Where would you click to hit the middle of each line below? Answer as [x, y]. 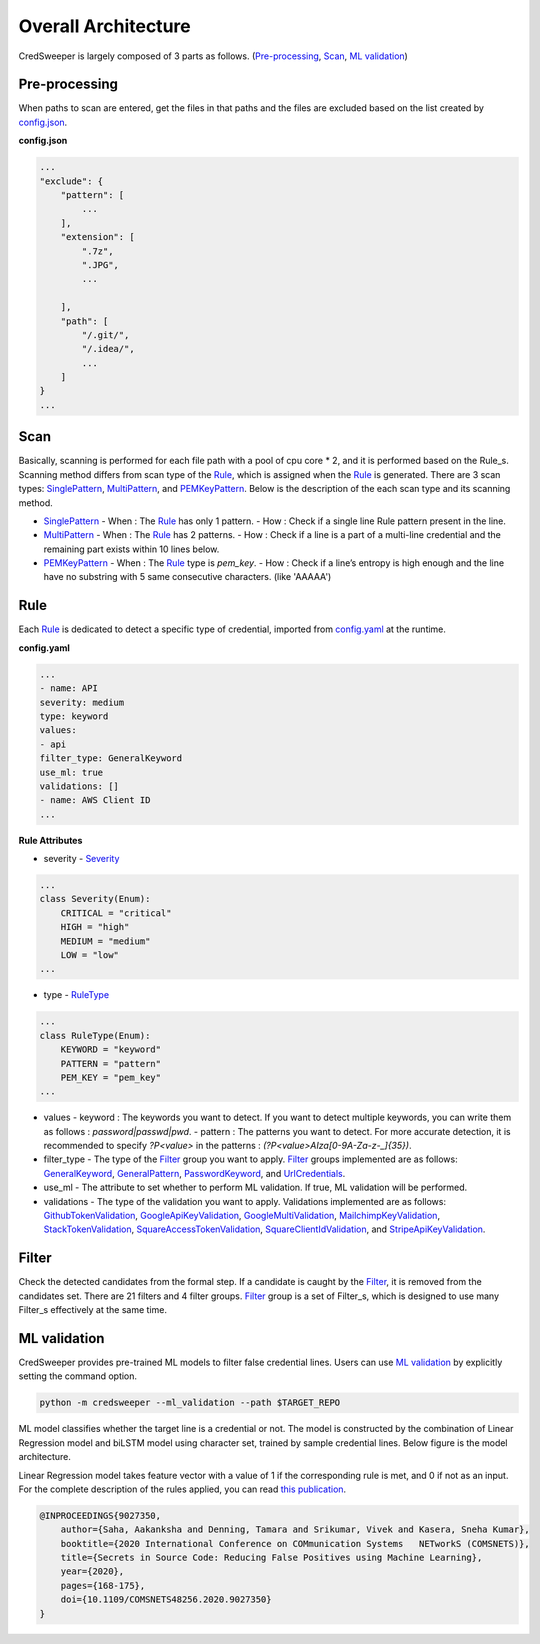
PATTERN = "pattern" [111, 1063]
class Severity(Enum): [95, 899]
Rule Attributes [50, 840]
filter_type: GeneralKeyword [111, 758]
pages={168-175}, [103, 1585]
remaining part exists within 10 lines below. [131, 549]
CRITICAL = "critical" [116, 913]
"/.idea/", [108, 349]
